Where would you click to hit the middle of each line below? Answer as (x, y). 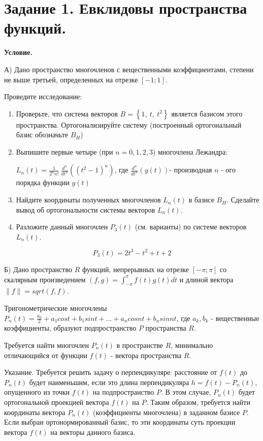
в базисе (201, 200)
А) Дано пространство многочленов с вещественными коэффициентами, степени (129, 69)
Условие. (18, 52)
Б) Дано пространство (38, 269)
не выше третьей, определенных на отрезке (71, 79)
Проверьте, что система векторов (67, 113)
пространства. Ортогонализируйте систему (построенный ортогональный (129, 124)
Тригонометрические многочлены (56, 307)
